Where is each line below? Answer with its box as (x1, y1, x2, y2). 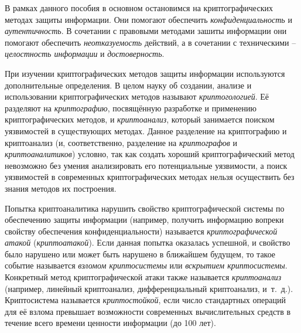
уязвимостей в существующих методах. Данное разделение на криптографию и (5, 124, 287, 137)
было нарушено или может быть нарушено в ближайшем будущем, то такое (5, 247, 276, 260)
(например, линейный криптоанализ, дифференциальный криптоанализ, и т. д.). (5, 282, 293, 294)
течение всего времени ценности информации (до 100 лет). (5, 317, 216, 329)
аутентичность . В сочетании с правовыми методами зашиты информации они (5, 25, 287, 37)
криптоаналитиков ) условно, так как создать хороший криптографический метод (5, 148, 295, 160)
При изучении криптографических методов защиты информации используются (5, 67, 285, 79)
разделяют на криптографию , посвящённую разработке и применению (5, 101, 256, 114)
